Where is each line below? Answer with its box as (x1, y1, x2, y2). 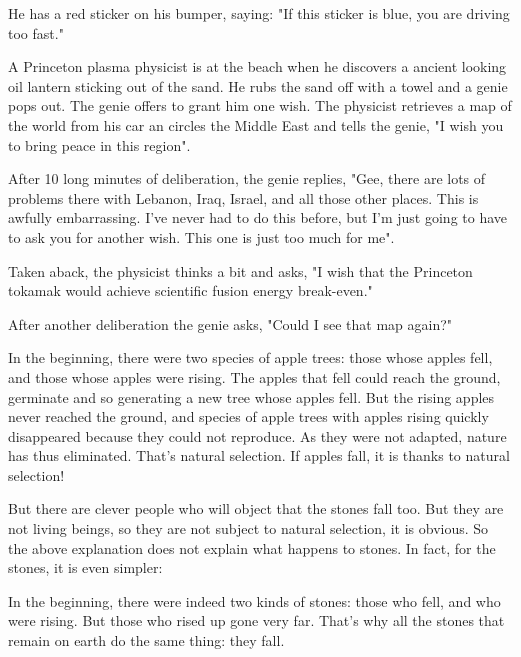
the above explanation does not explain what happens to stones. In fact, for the (8, 537, 496, 558)
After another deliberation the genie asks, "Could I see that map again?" (8, 313, 453, 334)
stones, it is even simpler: (8, 557, 163, 578)
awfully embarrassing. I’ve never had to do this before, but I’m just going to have (8, 207, 508, 228)
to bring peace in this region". (8, 134, 191, 155)
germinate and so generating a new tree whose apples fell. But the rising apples (8, 386, 495, 407)
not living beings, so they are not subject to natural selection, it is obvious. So (8, 518, 489, 539)
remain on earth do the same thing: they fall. (8, 630, 285, 651)
